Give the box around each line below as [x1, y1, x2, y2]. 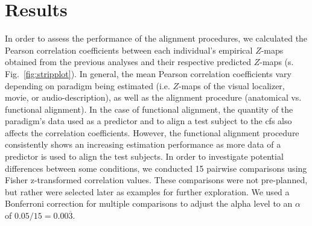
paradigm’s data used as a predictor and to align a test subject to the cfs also [5, 115, 292, 127]
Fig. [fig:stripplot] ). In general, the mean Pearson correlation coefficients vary [5, 67, 291, 80]
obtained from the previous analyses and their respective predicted [5, 55, 252, 68]
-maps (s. [259, 55, 294, 68]
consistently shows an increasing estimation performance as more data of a [5, 138, 281, 151]
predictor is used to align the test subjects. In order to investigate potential [5, 150, 284, 163]
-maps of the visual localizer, [179, 79, 285, 92]
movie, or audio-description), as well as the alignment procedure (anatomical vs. [5, 91, 302, 104]
